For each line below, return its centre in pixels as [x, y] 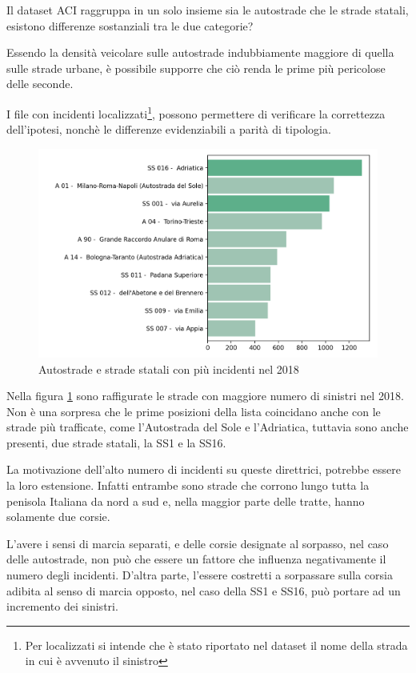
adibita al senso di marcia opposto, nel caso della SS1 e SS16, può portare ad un [204, 590]
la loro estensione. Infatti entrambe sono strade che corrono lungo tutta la [188, 485]
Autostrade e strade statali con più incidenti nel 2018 [169, 369]
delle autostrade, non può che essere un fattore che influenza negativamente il [196, 559]
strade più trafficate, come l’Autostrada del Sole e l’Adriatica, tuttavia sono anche [208, 427]
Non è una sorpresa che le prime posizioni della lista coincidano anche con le [194, 411]
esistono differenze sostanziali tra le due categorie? [130, 25]
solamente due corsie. [58, 517]
